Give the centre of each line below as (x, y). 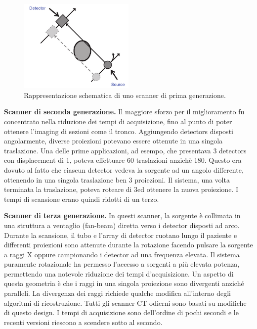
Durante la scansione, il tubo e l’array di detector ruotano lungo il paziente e (121, 235)
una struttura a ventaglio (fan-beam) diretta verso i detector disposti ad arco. (122, 225)
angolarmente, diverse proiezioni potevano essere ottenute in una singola (113, 141)
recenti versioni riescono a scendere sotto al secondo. (83, 322)
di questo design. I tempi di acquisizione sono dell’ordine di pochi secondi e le (121, 312)
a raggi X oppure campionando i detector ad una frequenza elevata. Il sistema (122, 254)
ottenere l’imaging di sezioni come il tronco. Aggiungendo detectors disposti (119, 131)
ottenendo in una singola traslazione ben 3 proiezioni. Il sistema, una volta (117, 179)
